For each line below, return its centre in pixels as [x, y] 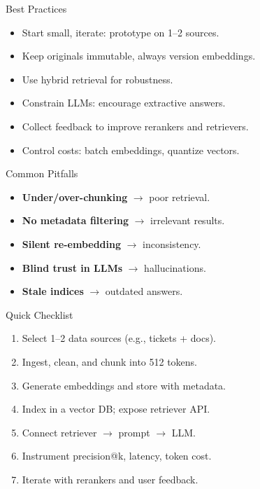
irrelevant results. [188, 220]
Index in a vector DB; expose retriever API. [116, 409]
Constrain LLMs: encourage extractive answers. [124, 103]
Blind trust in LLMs [72, 267]
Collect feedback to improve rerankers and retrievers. [135, 126]
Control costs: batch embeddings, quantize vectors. [131, 150]
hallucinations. [175, 267]
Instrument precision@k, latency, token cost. [117, 456]
